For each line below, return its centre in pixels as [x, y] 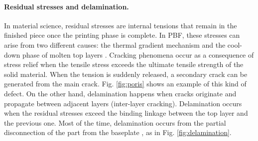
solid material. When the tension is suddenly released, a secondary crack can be [126, 74]
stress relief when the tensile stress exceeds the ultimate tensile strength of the [124, 64]
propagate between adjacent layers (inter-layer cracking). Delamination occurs [123, 103]
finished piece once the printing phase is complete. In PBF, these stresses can [122, 35]
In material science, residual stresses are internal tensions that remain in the [121, 25]
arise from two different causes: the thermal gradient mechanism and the [115, 44]
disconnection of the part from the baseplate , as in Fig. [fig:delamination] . [118, 132]
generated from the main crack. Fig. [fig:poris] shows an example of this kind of [125, 84]
